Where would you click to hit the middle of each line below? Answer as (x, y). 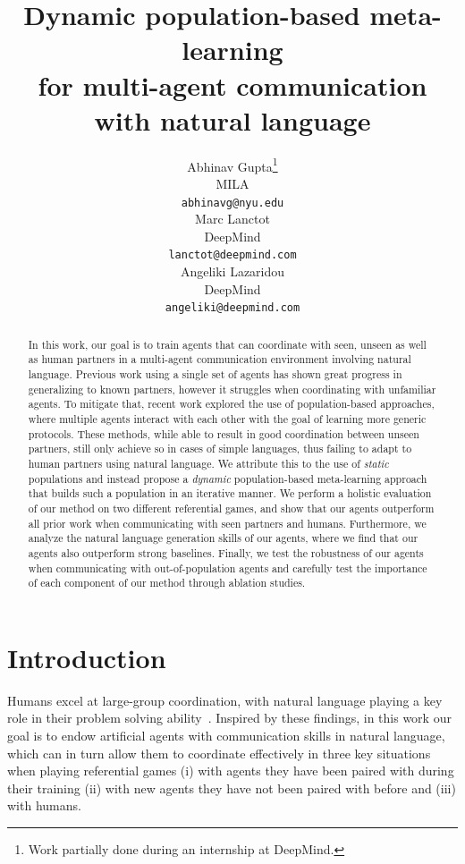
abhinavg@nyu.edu (232, 203)
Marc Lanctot (232, 219)
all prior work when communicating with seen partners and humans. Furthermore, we (227, 523)
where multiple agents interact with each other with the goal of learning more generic (227, 418)
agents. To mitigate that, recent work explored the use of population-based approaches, (231, 404)
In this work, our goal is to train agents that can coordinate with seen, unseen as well (227, 344)
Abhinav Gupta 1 (232, 165)
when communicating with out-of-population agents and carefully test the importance (228, 568)
